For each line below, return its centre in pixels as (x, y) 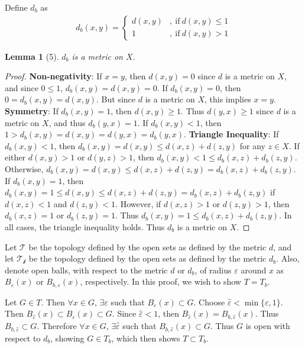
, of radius (213, 270)
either (15, 157)
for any (252, 145)
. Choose (209, 302)
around (254, 270)
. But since (116, 99)
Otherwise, (24, 168)
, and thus (67, 122)
